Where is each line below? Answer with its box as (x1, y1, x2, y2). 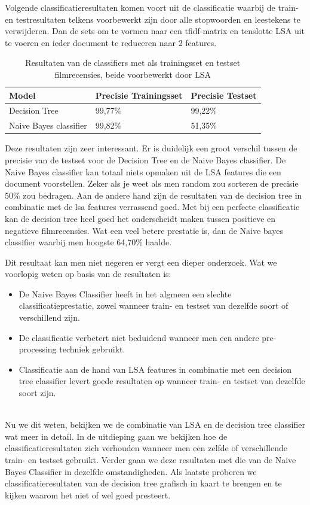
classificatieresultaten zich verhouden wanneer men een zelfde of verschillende (5, 442, 287, 454)
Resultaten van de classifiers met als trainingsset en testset (25, 56, 241, 69)
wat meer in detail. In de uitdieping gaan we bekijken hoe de (5, 430, 228, 442)
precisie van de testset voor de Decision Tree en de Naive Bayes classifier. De (5, 153, 286, 166)
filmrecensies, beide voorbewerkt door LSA (54, 68, 211, 80)
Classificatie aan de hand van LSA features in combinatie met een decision (19, 363, 292, 375)
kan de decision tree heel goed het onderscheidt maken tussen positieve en (5, 212, 276, 224)
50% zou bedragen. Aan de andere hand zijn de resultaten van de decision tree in (5, 188, 302, 201)
